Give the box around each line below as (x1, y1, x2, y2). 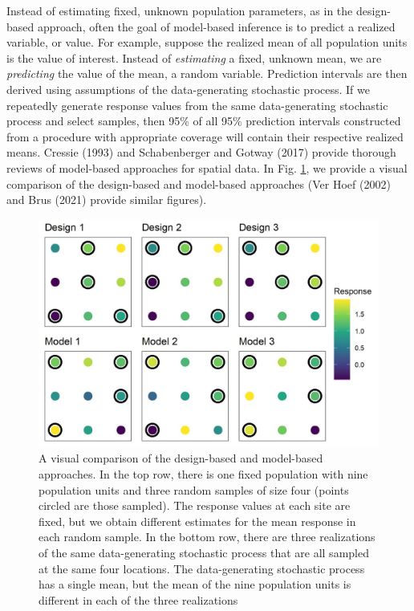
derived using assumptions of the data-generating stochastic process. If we (6, 80, 370, 97)
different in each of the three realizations (39, 591, 238, 608)
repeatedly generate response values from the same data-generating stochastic (6, 96, 388, 113)
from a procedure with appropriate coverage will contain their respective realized (6, 128, 404, 145)
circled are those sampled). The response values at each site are (39, 497, 351, 514)
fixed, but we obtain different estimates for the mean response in (39, 512, 356, 529)
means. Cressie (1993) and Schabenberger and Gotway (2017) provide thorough (6, 144, 396, 161)
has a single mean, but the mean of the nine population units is (39, 576, 351, 593)
